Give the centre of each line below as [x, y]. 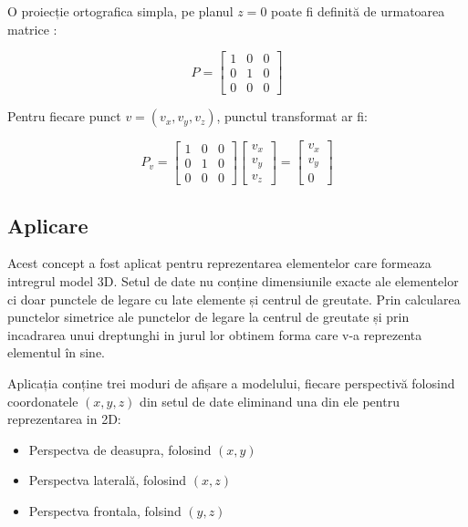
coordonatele [43, 401]
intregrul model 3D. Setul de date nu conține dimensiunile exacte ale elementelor [233, 281]
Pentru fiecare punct [64, 116]
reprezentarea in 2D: [64, 419]
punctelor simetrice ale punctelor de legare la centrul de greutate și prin [208, 317]
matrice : [32, 29]
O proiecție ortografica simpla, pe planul [120, 11]
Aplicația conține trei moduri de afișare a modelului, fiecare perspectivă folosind [231, 383]
